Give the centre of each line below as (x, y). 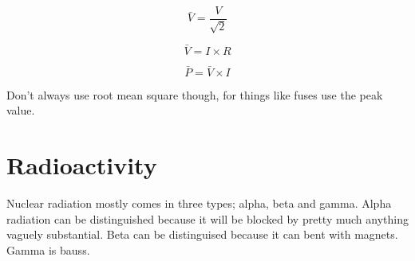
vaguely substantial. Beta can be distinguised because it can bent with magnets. (202, 234)
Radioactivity (82, 165)
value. (21, 110)
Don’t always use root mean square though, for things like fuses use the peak (195, 94)
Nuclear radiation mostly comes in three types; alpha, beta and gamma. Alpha (199, 203)
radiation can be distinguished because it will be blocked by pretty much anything (207, 218)
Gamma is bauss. (48, 249)
